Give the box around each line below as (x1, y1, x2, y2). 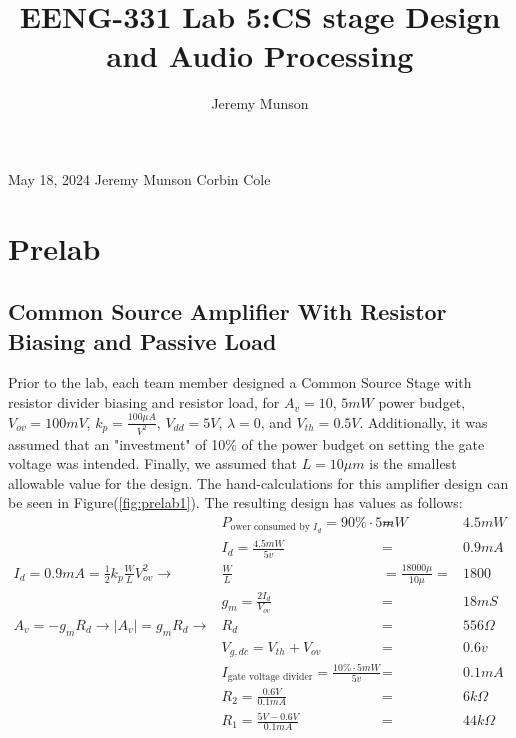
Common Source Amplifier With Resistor (8, 296, 447, 327)
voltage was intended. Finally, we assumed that (8, 453, 297, 474)
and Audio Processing (106, 35, 414, 76)
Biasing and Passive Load (8, 325, 277, 356)
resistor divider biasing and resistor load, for (8, 392, 280, 413)
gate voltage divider (227, 672, 313, 683)
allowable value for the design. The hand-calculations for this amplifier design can (8, 472, 509, 493)
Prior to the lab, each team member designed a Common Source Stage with (8, 372, 472, 393)
